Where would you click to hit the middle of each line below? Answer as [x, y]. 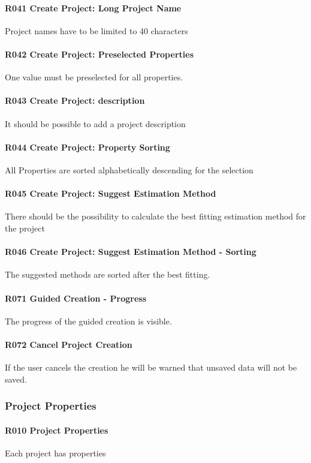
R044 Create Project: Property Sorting [87, 147]
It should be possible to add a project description [95, 123]
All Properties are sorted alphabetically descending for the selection [129, 169]
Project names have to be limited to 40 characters [96, 30]
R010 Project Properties [57, 430]
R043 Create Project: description [75, 100]
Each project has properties [55, 453]
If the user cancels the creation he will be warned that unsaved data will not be [151, 367]
